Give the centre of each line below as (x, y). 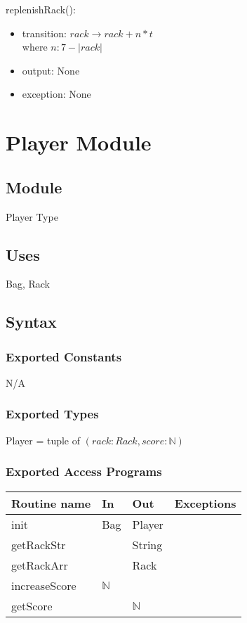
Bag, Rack (28, 284)
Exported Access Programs (84, 471)
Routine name (51, 503)
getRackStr (39, 544)
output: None (51, 70)
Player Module (79, 142)
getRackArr (40, 565)
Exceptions (205, 503)
